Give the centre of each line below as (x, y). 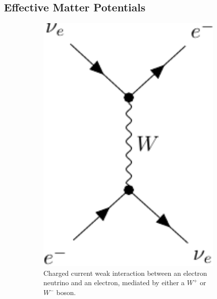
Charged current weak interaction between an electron (125, 273)
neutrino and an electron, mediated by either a (114, 282)
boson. (66, 292)
